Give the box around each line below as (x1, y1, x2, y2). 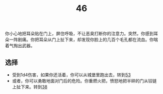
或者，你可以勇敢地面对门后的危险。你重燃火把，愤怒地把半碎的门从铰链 (12, 78, 157, 83)
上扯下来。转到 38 (12, 84, 48, 90)
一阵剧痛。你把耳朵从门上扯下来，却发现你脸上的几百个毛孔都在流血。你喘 (9, 37, 158, 42)
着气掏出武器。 (5, 43, 35, 49)
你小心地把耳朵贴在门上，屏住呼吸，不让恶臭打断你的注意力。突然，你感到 (5, 31, 154, 37)
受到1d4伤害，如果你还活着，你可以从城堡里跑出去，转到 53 (12, 72, 131, 78)
